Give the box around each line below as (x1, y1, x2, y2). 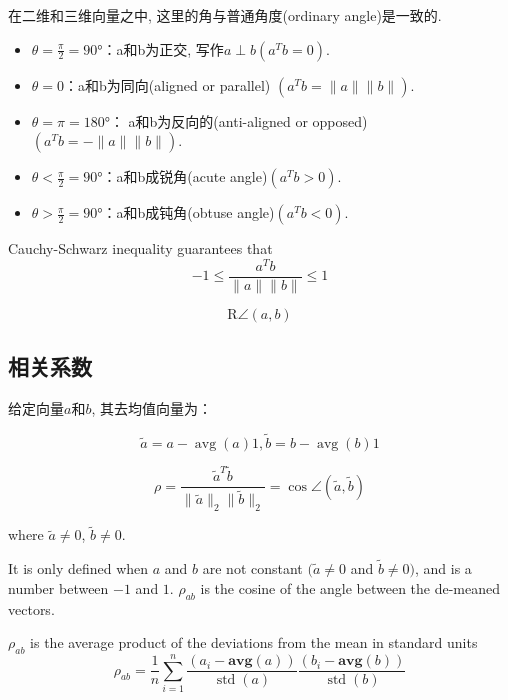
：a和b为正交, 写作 (102, 38, 224, 59)
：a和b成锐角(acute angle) (102, 166, 268, 187)
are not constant (202, 558, 303, 579)
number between (8, 577, 109, 598)
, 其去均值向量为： (91, 398, 212, 419)
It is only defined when (8, 558, 149, 579)
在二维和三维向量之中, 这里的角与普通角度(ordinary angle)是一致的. (8, 5, 442, 25)
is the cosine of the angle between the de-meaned (200, 577, 501, 598)
